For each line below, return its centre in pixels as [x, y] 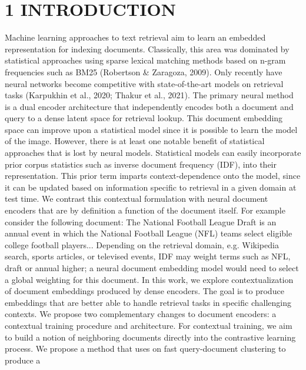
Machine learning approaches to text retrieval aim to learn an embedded [135, 37]
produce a [23, 360]
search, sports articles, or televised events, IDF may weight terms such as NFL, [148, 256]
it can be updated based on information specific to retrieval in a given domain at [151, 187]
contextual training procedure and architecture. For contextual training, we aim [149, 325]
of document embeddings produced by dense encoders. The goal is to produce [144, 291]
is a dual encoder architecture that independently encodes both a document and [149, 106]
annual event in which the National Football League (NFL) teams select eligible [149, 233]
